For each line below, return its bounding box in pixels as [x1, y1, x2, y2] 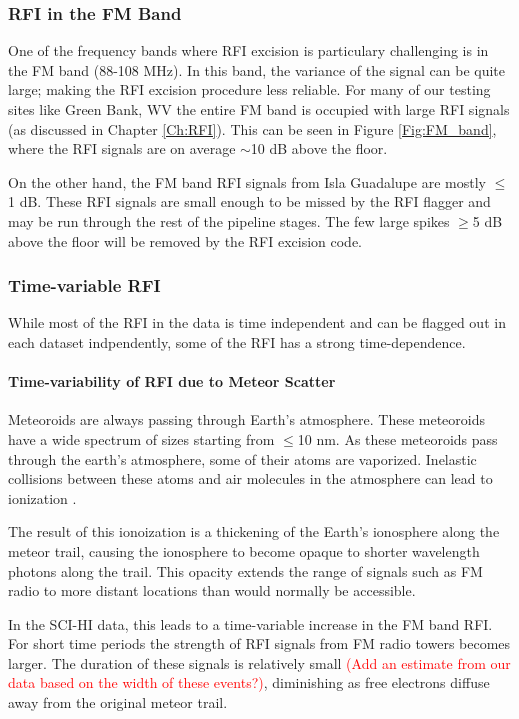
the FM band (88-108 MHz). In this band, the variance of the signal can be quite [8, 59, 506, 80]
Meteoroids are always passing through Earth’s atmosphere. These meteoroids [8, 409, 486, 430]
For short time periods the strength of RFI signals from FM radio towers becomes [8, 633, 511, 654]
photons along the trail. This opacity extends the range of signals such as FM [8, 560, 483, 581]
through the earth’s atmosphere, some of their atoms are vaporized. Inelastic [8, 448, 477, 469]
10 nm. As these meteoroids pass [297, 428, 498, 449]
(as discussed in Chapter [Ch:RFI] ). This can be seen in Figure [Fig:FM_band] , [8, 118, 497, 139]
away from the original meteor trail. [8, 692, 228, 713]
